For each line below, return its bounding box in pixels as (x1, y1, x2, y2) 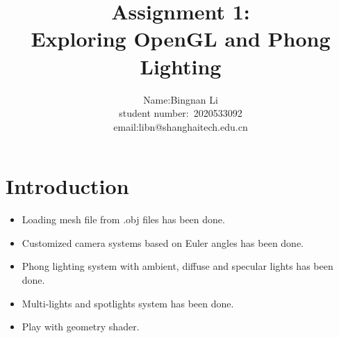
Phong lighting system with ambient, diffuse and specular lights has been (22, 259, 333, 273)
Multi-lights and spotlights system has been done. (22, 296, 234, 310)
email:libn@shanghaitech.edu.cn (113, 119, 248, 134)
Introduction (6, 172, 129, 200)
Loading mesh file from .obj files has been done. (22, 212, 225, 227)
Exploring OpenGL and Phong (31, 24, 331, 53)
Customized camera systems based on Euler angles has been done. (22, 235, 304, 250)
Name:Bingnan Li (143, 92, 218, 106)
